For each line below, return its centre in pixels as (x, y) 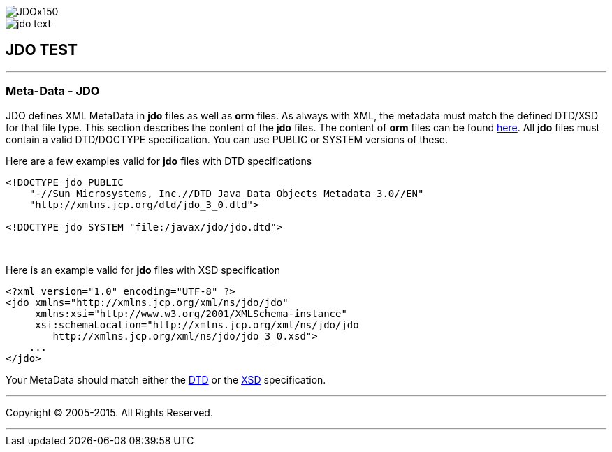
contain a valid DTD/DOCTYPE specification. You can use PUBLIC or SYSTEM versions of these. (227, 139)
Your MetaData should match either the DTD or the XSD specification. (166, 379)
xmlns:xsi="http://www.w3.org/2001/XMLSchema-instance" (191, 313)
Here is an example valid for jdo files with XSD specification (143, 270)
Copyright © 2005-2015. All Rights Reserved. (109, 412)
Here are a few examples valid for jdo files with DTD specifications (159, 161)
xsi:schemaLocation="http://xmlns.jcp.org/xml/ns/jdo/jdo (197, 325)
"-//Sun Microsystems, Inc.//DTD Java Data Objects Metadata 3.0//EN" (226, 193)
